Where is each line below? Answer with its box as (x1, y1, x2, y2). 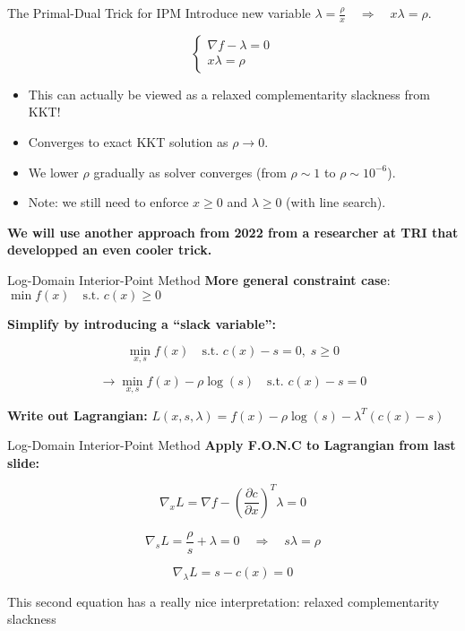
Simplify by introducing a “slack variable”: (7, 314, 277, 333)
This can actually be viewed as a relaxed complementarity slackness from (28, 84, 430, 103)
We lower (28, 162, 79, 181)
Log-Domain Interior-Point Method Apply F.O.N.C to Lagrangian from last (7, 436, 456, 454)
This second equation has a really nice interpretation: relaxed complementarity (7, 592, 440, 610)
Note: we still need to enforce (28, 193, 189, 212)
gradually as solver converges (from (93, 162, 287, 181)
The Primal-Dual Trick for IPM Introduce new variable (7, 4, 311, 22)
